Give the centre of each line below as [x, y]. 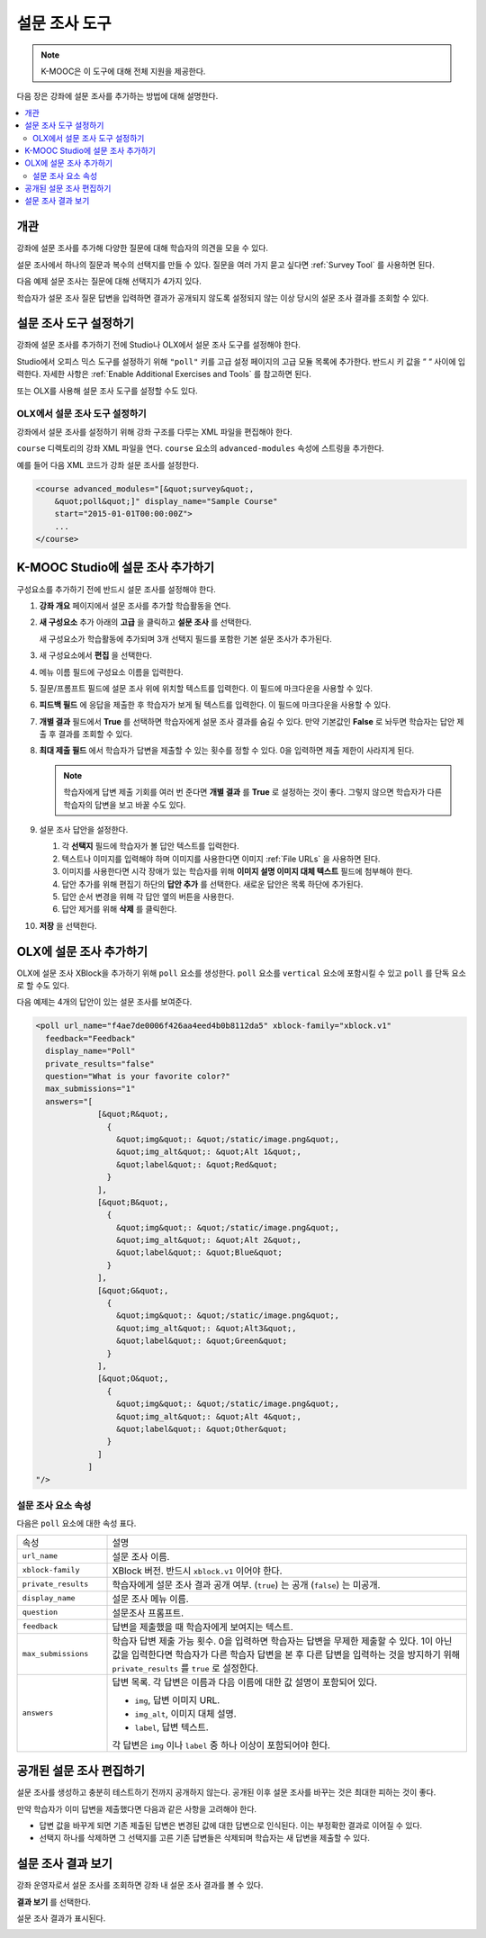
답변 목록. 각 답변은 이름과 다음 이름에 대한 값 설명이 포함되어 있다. [245, 1681]
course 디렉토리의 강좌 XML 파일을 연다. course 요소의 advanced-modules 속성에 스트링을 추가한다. [200, 448]
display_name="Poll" [90, 1051]
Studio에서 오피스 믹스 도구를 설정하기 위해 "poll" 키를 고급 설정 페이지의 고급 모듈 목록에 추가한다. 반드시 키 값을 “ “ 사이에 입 [241, 361]
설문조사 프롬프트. [148, 1613]
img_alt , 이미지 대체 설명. [186, 1713]
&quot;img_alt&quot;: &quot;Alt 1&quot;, [208, 1152]
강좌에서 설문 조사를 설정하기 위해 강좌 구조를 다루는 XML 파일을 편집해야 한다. [154, 431]
